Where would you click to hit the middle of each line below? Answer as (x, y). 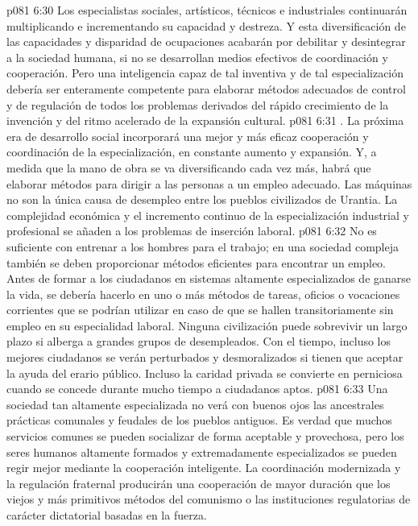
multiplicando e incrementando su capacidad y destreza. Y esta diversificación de (206, 25)
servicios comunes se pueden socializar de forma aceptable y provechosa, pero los (205, 436)
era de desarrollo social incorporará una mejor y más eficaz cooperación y (188, 136)
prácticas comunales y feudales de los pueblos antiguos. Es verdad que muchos (199, 420)
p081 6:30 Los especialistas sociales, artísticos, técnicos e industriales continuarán (207, 10)
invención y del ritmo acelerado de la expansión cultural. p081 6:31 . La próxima (205, 120)
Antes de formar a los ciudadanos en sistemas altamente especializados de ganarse (209, 278)
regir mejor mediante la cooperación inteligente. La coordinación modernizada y (204, 468)
